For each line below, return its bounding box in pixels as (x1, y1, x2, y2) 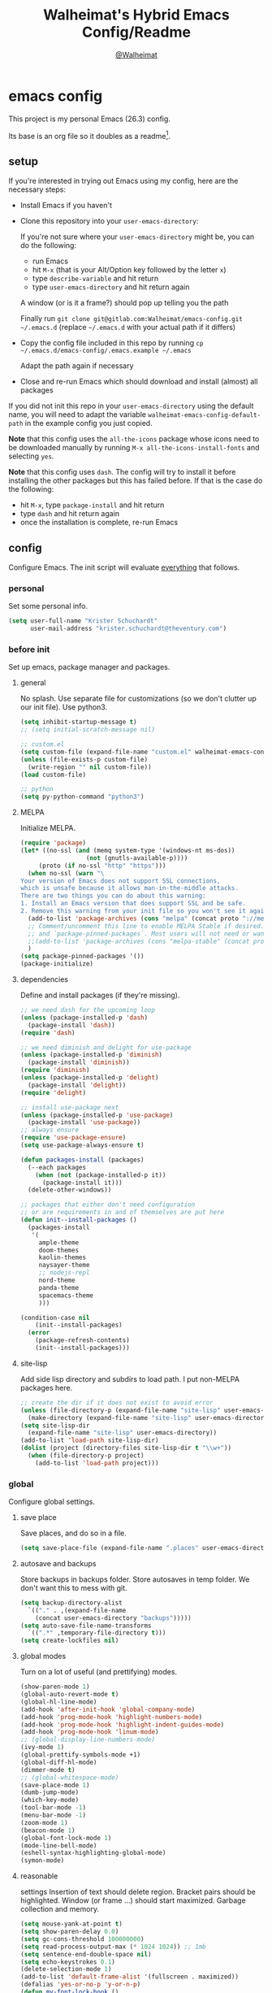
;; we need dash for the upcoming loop (19, 1006, 156, 1014)
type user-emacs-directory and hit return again (32, 282, 190, 292)
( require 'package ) (19, 839, 87, 847)
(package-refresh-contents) (35, 1336, 130, 1344)
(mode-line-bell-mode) (19, 1841, 97, 1850)
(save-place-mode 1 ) (19, 1781, 90, 1789)
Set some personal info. (8, 601, 88, 611)
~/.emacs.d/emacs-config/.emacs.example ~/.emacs (19, 347, 192, 355)
